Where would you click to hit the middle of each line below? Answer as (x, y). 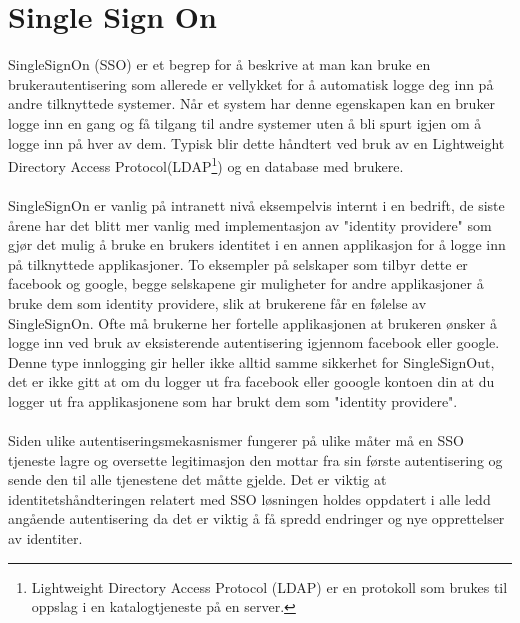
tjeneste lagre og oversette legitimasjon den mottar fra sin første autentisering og (255, 459)
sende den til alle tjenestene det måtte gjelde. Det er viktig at (197, 479)
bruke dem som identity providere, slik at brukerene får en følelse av (217, 302)
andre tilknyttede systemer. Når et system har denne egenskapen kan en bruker (252, 103)
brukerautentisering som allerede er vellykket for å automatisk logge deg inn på (251, 83)
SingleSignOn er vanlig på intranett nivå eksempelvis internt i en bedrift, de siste (256, 204)
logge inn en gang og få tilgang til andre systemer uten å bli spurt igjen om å (245, 122)
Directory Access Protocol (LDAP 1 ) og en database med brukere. (206, 164)
